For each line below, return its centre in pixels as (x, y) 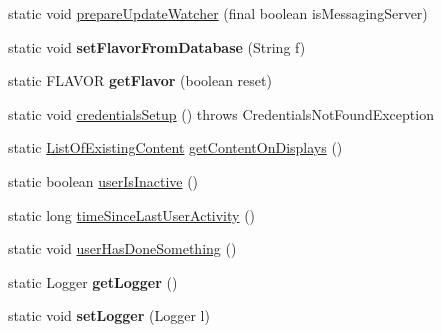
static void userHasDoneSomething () (122, 248)
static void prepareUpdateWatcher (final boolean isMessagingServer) (218, 13)
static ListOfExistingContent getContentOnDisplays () (175, 147)
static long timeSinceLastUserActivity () (132, 214)
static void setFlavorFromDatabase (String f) (157, 46)
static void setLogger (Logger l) (109, 315)
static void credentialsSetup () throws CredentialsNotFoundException (221, 113)
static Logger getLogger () (93, 281)
